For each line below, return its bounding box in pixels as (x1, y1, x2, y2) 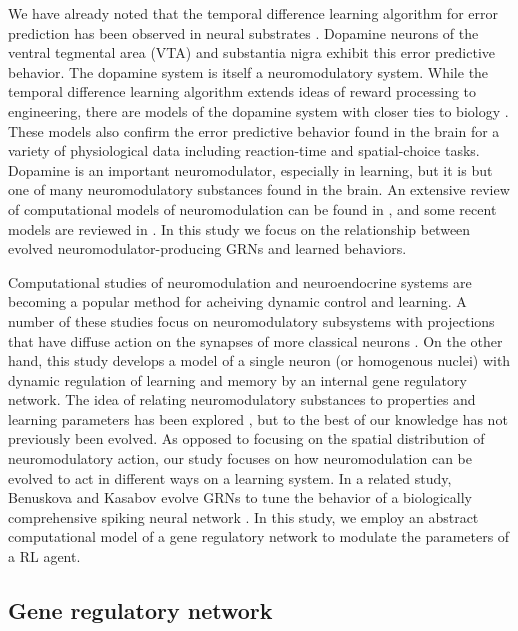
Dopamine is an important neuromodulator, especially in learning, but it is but (8, 159, 493, 180)
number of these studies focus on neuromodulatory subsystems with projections (8, 310, 495, 331)
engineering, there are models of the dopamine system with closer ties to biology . (8, 100, 509, 121)
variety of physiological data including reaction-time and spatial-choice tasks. (8, 140, 480, 161)
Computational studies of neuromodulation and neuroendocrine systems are (8, 271, 472, 292)
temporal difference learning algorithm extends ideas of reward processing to (8, 81, 477, 102)
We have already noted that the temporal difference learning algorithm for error (8, 3, 498, 23)
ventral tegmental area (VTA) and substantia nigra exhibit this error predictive (8, 42, 496, 63)
